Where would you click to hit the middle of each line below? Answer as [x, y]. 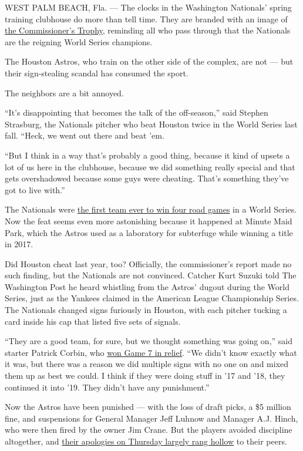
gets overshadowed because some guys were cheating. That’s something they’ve [147, 178]
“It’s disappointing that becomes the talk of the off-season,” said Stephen [137, 112]
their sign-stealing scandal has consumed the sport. [97, 73]
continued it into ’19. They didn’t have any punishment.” [107, 387]
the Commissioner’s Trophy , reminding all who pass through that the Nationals [148, 30]
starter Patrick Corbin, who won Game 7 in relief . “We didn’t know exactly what [151, 352]
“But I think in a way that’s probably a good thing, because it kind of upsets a [147, 155]
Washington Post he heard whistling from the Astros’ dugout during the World [147, 286]
